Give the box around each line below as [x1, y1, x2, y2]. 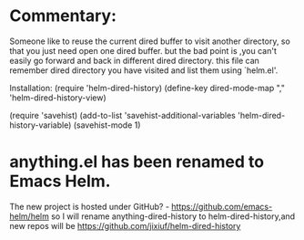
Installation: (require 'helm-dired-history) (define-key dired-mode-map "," [9, 82, 285, 93]
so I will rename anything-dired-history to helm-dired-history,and [51, 211, 296, 222]
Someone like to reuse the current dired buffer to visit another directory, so [9, 36, 291, 47]
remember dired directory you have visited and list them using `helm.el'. [9, 65, 279, 76]
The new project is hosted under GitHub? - [9, 201, 170, 212]
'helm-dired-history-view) [9, 92, 106, 103]
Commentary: [9, 5, 117, 26]
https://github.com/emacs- [171, 201, 273, 212]
